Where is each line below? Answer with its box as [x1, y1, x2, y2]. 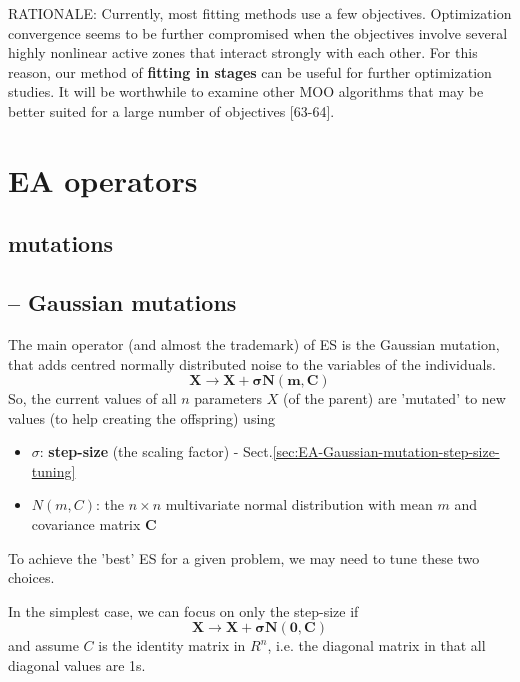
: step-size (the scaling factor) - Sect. [39, 441, 273, 462]
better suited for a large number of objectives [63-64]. [8, 100, 335, 121]
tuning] [31, 460, 76, 481]
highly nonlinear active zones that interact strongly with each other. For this [8, 42, 478, 63]
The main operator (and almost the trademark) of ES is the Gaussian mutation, [8, 333, 500, 354]
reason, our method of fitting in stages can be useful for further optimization [8, 61, 492, 82]
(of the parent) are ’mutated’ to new [283, 388, 506, 409]
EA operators [8, 159, 198, 200]
